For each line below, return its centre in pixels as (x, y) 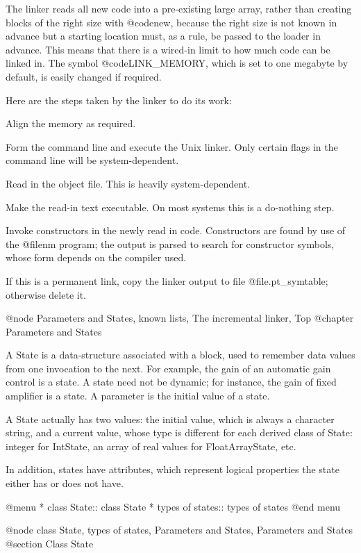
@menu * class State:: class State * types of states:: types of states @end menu (173, 506)
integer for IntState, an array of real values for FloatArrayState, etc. (151, 446)
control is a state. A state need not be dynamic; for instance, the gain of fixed (171, 382)
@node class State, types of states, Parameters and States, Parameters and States (179, 530)
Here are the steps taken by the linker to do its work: (119, 100)
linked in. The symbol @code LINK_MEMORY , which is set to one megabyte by (177, 63)
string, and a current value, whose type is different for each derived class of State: (179, 432)
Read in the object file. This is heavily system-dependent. (128, 183)
